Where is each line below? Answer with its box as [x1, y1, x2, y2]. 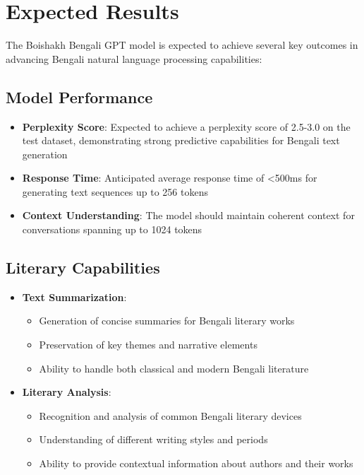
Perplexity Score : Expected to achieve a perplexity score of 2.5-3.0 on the [22, 119, 351, 134]
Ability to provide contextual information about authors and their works [39, 456, 353, 471]
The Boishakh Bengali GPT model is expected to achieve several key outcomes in [6, 37, 358, 52]
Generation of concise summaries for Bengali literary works [39, 313, 295, 328]
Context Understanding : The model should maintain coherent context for [22, 208, 355, 223]
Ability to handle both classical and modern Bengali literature [39, 360, 309, 375]
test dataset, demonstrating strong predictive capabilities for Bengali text [22, 133, 340, 148]
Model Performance [6, 86, 153, 107]
